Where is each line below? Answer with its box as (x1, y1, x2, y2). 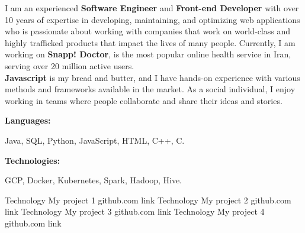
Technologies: (5, 154, 60, 166)
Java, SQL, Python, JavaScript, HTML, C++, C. (5, 134, 185, 146)
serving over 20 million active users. (5, 59, 134, 72)
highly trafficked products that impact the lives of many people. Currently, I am (5, 36, 296, 48)
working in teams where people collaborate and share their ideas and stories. (5, 94, 282, 106)
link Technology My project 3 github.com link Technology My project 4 (5, 205, 265, 218)
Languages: (5, 114, 51, 127)
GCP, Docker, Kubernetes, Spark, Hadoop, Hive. (5, 174, 182, 186)
